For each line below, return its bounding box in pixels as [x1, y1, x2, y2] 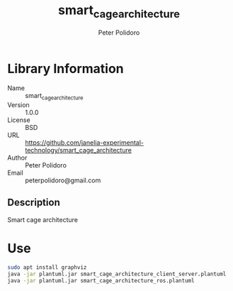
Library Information [7, 60, 124, 77]
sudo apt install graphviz [7, 263, 87, 271]
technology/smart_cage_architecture [25, 146, 132, 155]
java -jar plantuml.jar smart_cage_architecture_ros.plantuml [7, 277, 195, 284]
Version [7, 101, 30, 109]
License [7, 116, 30, 124]
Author [7, 153, 28, 162]
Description [7, 197, 60, 209]
